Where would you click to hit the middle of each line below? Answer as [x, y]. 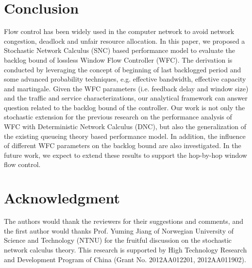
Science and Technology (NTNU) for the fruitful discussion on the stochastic [118, 240]
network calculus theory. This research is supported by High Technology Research [126, 249]
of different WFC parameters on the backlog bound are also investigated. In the [123, 145]
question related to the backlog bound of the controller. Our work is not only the [125, 107]
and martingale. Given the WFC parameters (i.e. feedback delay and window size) [126, 88]
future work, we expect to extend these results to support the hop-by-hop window [126, 155]
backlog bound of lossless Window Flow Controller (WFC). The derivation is [118, 59]
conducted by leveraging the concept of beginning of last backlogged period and [123, 69]
